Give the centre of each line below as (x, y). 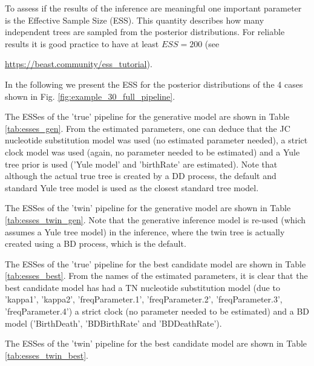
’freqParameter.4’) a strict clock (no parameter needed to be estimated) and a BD (157, 311)
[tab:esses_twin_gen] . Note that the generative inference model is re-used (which (155, 219)
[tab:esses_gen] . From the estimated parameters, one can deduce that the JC (148, 128)
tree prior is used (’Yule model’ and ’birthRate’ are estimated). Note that (141, 164)
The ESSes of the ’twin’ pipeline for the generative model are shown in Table (148, 208)
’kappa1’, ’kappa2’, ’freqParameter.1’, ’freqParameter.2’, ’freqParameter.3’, (144, 299)
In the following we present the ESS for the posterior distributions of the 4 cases (154, 84)
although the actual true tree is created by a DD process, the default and (141, 176)
